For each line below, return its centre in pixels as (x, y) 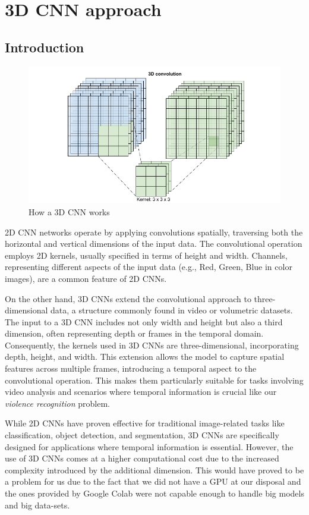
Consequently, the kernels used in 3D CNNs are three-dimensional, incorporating (152, 345)
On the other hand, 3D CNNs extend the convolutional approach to (128, 298)
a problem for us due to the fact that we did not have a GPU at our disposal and (153, 481)
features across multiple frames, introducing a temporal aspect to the (131, 368)
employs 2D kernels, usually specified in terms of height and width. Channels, (146, 255)
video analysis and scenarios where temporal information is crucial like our (141, 392)
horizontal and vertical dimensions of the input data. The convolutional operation (154, 244)
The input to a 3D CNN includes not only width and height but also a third (144, 321)
